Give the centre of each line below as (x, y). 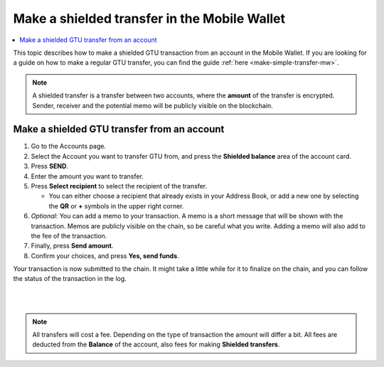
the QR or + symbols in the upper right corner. (116, 206)
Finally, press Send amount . (72, 246)
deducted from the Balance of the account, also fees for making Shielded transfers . (156, 344)
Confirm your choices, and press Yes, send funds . (105, 255)
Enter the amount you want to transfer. (87, 176)
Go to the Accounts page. (69, 147)
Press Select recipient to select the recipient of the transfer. (119, 186)
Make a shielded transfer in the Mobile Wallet (149, 18)
